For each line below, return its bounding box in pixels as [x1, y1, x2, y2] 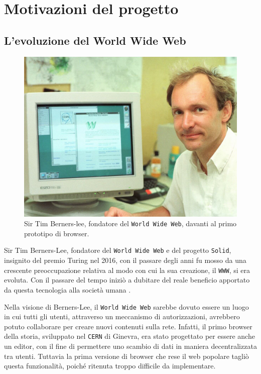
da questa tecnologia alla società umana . [4, 284, 131, 295]
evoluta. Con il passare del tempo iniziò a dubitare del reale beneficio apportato [4, 274, 250, 285]
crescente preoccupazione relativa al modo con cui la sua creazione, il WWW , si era [4, 264, 250, 275]
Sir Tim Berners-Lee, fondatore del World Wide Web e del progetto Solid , [4, 245, 231, 255]
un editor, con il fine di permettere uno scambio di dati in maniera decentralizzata [4, 341, 257, 351]
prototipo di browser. [24, 228, 89, 238]
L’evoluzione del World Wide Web [4, 32, 186, 48]
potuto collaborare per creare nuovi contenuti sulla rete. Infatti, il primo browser [4, 321, 252, 331]
